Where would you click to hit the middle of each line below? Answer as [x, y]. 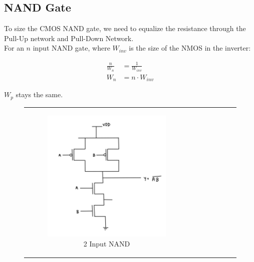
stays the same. [39, 94]
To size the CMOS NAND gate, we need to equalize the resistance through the [125, 28]
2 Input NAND [107, 243]
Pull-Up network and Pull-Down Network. [69, 38]
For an [14, 48]
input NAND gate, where [71, 48]
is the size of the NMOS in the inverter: [190, 48]
